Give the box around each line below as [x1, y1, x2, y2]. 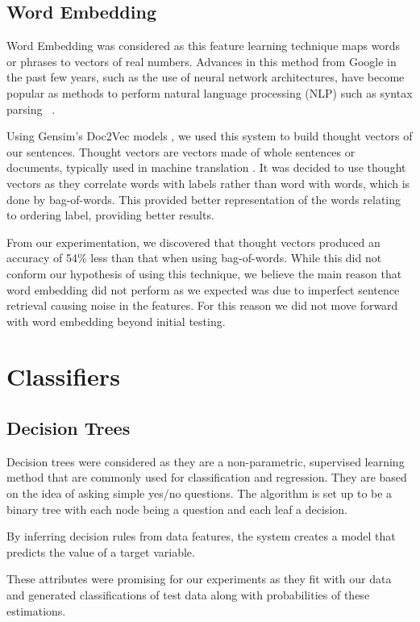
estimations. [6, 602, 66, 619]
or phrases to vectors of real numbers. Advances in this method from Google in [6, 52, 397, 69]
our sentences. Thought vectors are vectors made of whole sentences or [6, 143, 356, 160]
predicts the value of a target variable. [6, 543, 195, 560]
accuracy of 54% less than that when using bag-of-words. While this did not [6, 249, 382, 266]
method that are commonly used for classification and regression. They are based [6, 469, 407, 486]
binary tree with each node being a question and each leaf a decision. [6, 500, 347, 517]
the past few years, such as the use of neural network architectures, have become [6, 69, 405, 86]
